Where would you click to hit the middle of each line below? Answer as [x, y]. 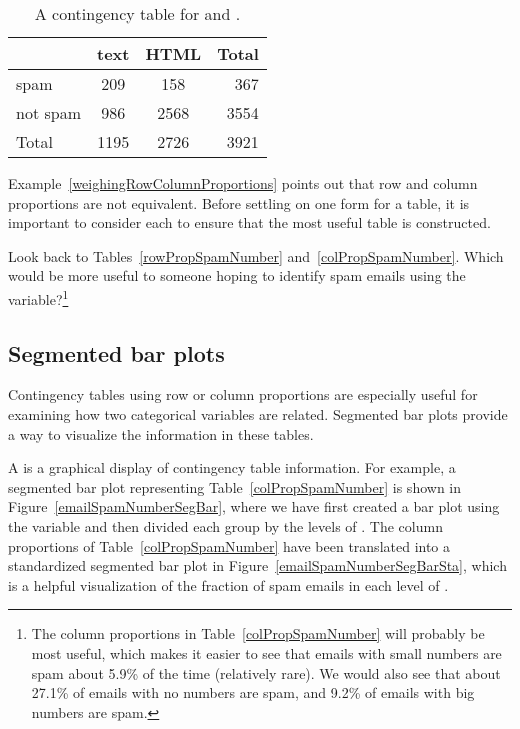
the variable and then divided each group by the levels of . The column [225, 525]
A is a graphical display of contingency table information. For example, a [232, 467]
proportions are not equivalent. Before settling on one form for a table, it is [239, 202]
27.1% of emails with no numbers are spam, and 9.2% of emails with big [253, 692]
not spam [48, 112]
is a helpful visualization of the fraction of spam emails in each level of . [228, 584]
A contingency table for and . [137, 13]
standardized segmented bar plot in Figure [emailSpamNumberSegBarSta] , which [257, 565]
